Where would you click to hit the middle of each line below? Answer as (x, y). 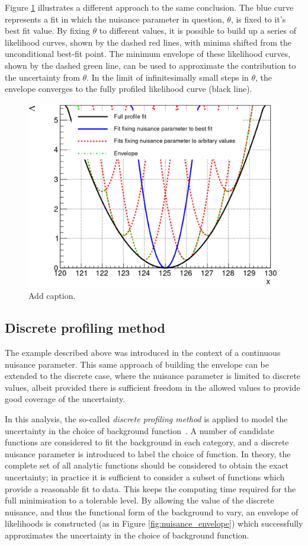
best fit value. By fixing (47, 31)
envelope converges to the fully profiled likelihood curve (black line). (129, 89)
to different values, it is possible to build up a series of (198, 31)
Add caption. (52, 296)
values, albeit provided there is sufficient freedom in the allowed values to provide (153, 387)
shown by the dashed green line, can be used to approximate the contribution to (150, 65)
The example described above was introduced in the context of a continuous (143, 353)
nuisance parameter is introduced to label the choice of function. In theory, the (148, 453)
